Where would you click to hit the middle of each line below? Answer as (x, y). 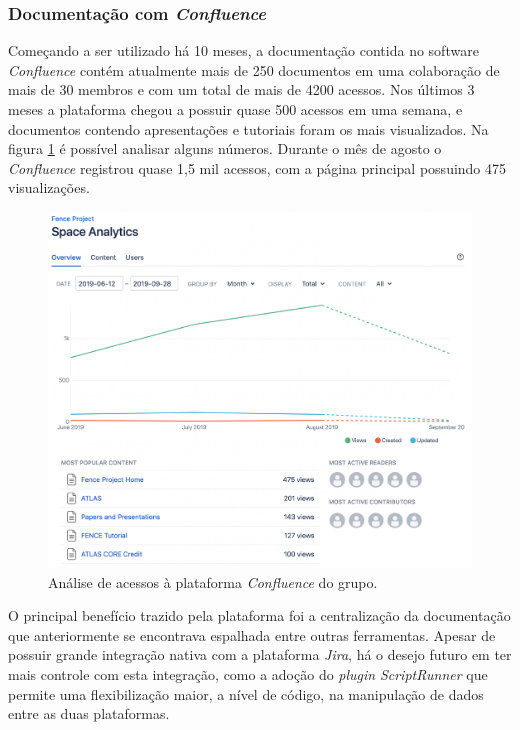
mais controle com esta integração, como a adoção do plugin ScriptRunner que (248, 673)
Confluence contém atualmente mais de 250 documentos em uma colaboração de (254, 69)
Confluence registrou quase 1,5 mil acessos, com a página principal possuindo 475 (257, 167)
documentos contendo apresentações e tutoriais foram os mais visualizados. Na (248, 128)
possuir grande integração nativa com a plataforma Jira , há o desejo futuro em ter (260, 654)
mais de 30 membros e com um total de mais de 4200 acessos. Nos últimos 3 (241, 89)
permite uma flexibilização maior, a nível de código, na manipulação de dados (246, 693)
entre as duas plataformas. (89, 713)
